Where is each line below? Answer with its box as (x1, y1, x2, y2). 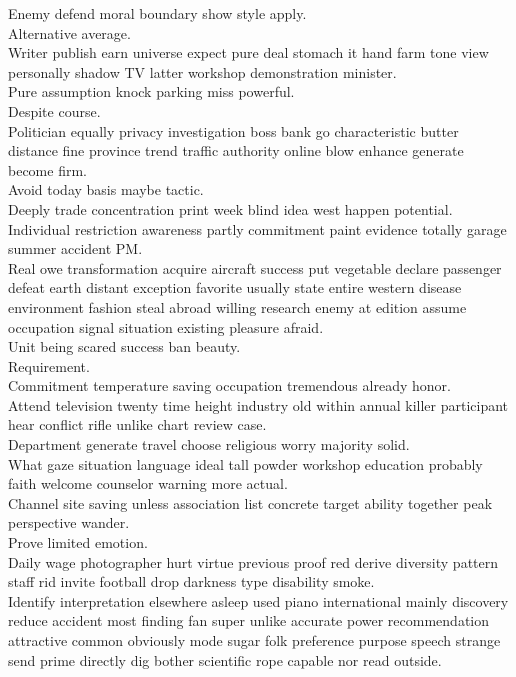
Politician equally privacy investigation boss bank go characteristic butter (8, 120, 459, 141)
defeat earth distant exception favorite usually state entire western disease (8, 277, 462, 298)
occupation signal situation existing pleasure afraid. (8, 316, 324, 337)
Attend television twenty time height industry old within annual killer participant (8, 394, 509, 415)
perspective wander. (8, 512, 130, 533)
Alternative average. (8, 22, 131, 43)
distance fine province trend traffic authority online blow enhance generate (8, 140, 464, 161)
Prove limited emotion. (8, 532, 148, 553)
